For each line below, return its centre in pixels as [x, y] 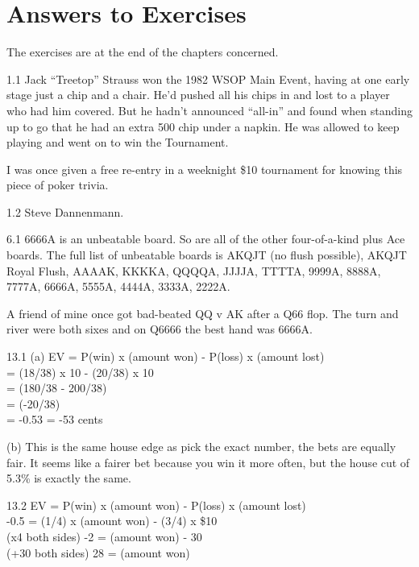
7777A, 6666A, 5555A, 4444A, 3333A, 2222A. [118, 286]
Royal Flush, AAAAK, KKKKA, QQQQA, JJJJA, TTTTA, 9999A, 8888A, [194, 270]
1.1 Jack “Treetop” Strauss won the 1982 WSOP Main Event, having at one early [208, 79]
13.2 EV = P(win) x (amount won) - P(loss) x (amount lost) [156, 505]
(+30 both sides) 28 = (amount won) [98, 552]
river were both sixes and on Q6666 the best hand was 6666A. [160, 329]
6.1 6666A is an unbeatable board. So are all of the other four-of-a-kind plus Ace [206, 239]
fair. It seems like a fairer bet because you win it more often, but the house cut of [208, 462]
